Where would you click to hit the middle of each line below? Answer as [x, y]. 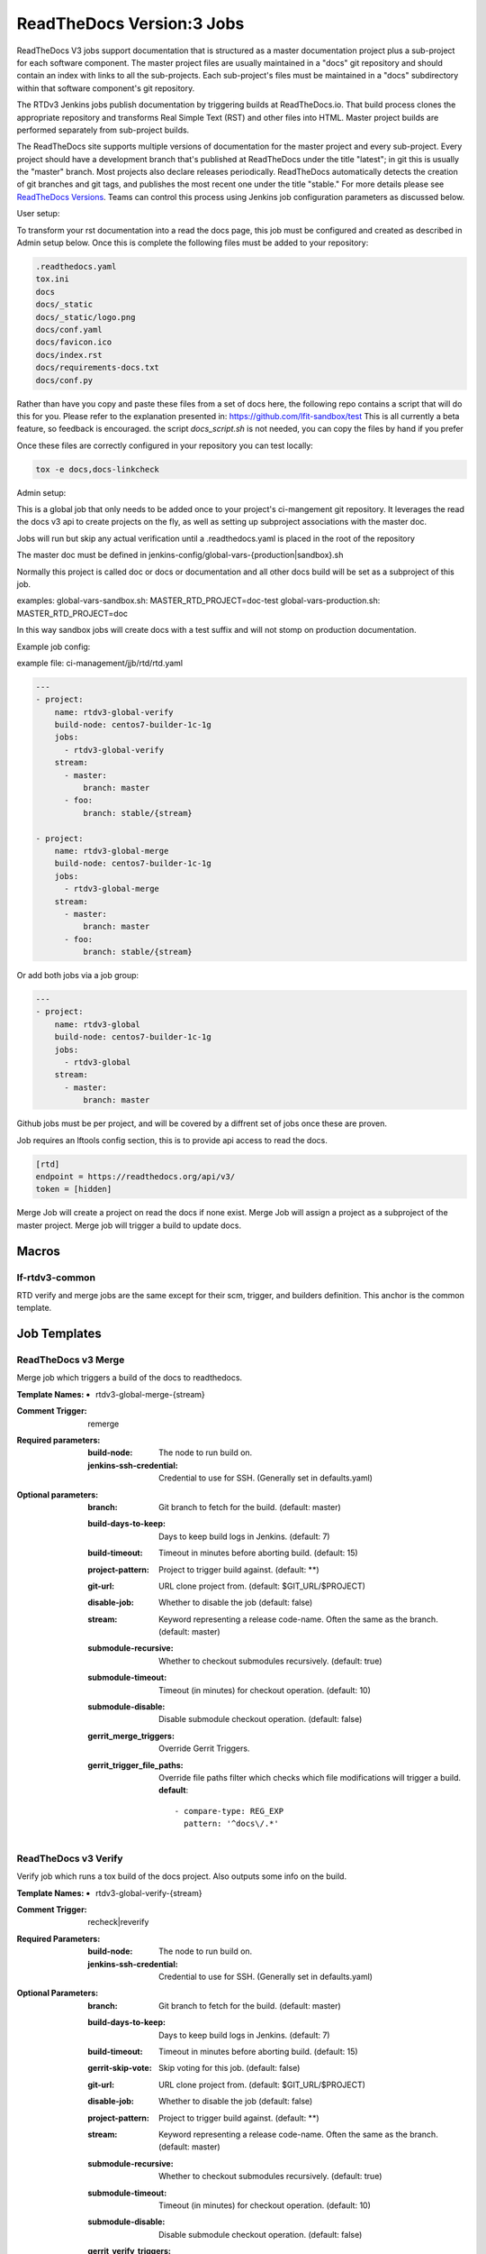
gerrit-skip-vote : [120, 2068]
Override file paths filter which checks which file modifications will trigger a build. [310, 1777]
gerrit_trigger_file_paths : [135, 1765]
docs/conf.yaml [69, 330]
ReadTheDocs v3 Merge [71, 1360]
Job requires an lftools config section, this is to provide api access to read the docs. [172, 1140]
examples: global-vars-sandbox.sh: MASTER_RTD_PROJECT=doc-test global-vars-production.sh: [198, 600]
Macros [38, 1251]
